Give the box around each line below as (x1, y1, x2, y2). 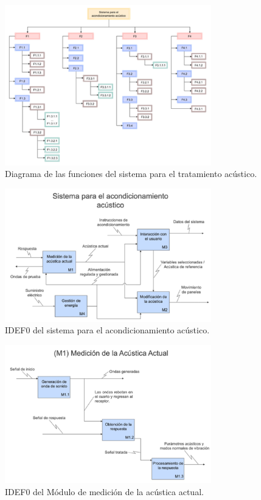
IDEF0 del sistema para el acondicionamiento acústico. (5, 324, 210, 336)
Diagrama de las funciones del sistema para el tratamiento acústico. (5, 167, 257, 180)
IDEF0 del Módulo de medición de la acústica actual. (5, 485, 204, 498)
